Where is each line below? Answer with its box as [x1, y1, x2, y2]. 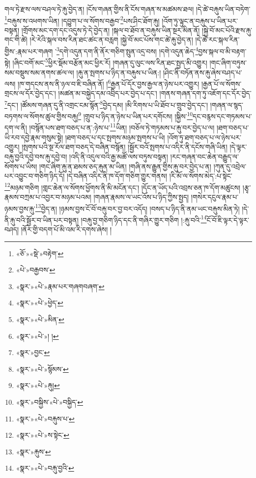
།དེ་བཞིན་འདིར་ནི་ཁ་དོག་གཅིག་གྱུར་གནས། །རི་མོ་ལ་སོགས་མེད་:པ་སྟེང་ [66, 171, 232, 181]
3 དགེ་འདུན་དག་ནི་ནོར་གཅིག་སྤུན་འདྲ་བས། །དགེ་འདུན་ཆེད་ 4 [57, 45, 199, 56]
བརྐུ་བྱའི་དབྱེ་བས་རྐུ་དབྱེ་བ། [4, 151, 67, 161]
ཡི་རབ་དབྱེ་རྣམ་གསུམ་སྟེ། [4, 132, 63, 142]
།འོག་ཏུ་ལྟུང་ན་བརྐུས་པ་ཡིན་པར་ [162, 15, 238, 26]
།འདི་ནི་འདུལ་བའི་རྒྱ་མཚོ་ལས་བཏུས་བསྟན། [69, 151, 168, 161]
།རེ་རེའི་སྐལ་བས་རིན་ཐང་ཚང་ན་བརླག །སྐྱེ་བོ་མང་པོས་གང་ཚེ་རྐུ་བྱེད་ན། [29, 34, 193, 45]
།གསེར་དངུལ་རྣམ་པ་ [191, 191, 239, 202]
